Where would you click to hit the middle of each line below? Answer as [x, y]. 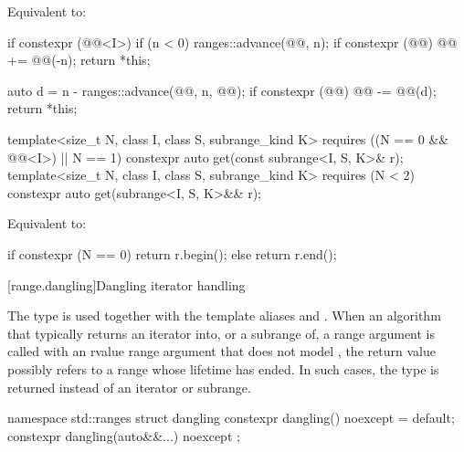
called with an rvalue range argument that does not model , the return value [221, 351]
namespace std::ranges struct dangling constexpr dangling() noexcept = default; [231, 418]
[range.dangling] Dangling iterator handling [127, 284]
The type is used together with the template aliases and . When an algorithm [224, 315]
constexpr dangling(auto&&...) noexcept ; [124, 435]
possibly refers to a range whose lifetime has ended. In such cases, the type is [223, 368]
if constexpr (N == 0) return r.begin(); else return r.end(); [172, 253]
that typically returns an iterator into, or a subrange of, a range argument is [221, 333]
